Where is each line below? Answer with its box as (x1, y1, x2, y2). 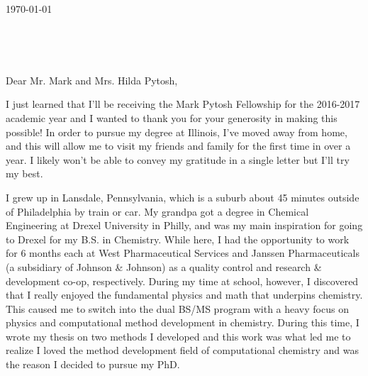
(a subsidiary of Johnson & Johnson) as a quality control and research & (6, 259, 322, 274)
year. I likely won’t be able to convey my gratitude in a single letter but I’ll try (6, 152, 350, 167)
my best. (6, 166, 43, 181)
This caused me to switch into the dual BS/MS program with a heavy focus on (6, 301, 349, 316)
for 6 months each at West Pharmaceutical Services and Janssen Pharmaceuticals (6, 245, 359, 260)
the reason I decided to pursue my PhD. (6, 357, 180, 372)
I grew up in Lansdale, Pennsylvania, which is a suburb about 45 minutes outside (6, 189, 359, 204)
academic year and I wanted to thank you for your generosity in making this (6, 110, 338, 125)
